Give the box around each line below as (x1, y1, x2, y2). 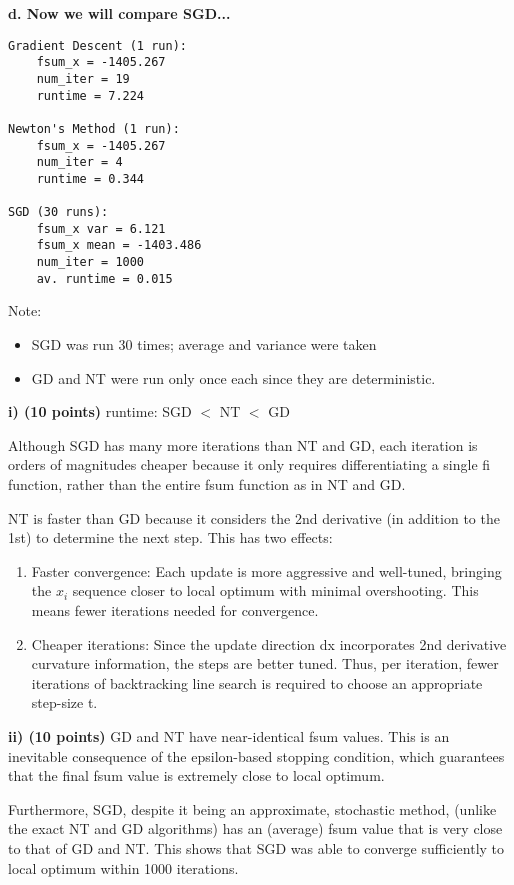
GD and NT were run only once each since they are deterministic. (31, 367, 436, 388)
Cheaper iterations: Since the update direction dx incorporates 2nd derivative (31, 633, 507, 654)
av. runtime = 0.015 (36, 271, 173, 286)
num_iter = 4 (36, 155, 123, 170)
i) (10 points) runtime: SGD (8, 401, 192, 422)
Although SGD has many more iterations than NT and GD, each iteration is (8, 434, 478, 455)
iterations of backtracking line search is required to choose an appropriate (31, 672, 483, 693)
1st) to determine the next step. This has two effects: (8, 527, 333, 548)
